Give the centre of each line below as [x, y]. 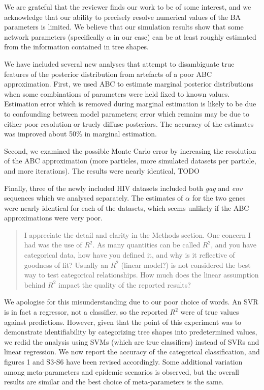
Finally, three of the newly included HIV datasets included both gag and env [123, 188]
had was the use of [53, 245]
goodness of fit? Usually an [66, 264]
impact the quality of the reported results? [125, 284]
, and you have [234, 245]
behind [35, 284]
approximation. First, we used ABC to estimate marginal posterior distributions [129, 84]
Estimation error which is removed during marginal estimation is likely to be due [130, 104]
